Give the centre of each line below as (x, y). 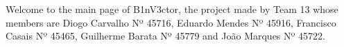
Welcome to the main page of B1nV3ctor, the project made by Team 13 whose (172, 9)
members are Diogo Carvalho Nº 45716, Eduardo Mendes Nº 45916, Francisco (171, 22)
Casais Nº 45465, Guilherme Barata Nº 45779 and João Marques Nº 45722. (165, 36)
